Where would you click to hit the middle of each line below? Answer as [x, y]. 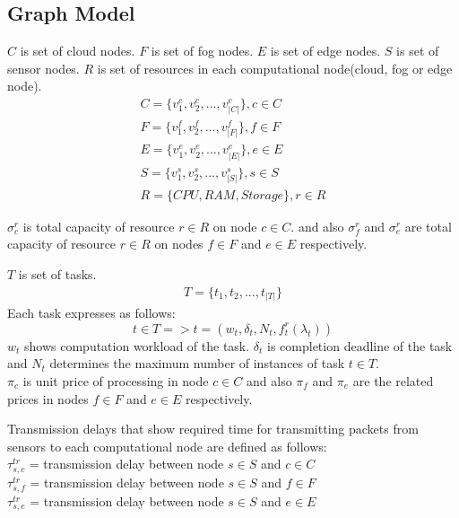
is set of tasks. [57, 274]
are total [428, 226]
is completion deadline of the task [360, 345]
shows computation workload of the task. [137, 345]
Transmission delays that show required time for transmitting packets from [213, 429]
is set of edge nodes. [325, 51]
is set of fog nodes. [202, 51]
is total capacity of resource [99, 226]
